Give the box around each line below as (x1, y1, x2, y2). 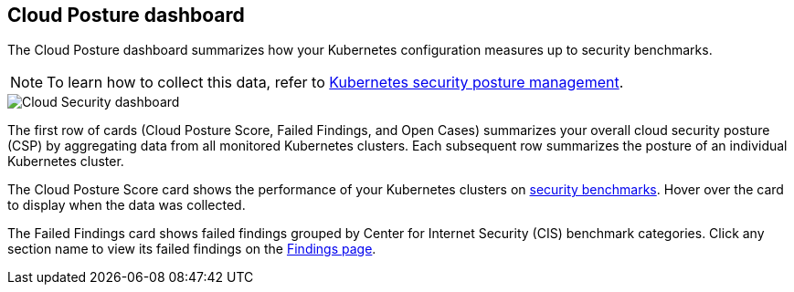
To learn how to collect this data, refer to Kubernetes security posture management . (47, 73, 624, 92)
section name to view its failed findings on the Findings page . (7, 241, 376, 257)
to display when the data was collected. (7, 197, 246, 214)
